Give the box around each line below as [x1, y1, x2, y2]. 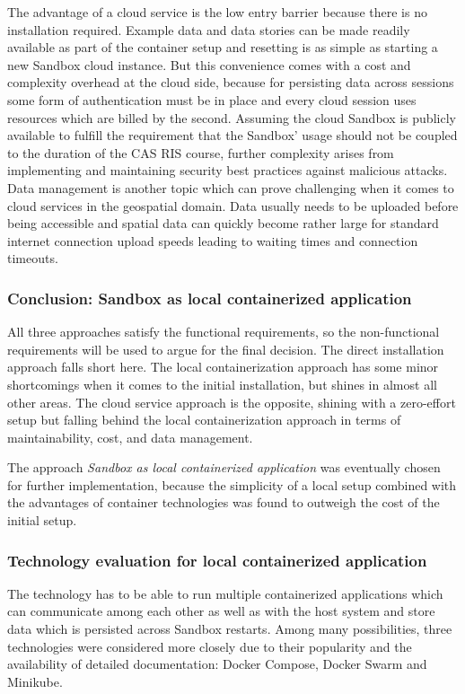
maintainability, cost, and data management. [7, 427, 253, 446]
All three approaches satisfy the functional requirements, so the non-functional [7, 322, 440, 341]
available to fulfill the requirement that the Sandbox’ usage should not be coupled [7, 126, 458, 145]
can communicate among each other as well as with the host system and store [7, 602, 435, 620]
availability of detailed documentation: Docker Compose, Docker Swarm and [7, 654, 427, 673]
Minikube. [7, 672, 63, 690]
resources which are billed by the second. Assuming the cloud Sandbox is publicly [7, 108, 456, 127]
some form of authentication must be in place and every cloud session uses [7, 90, 417, 109]
